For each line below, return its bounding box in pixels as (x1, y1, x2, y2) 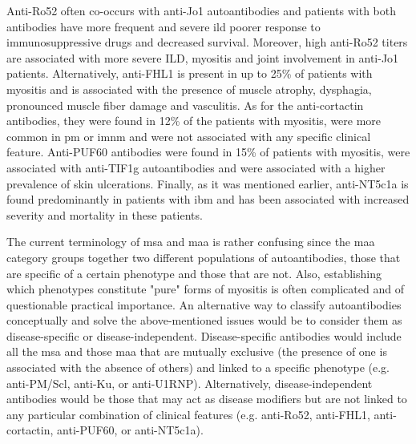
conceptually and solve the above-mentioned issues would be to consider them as (6, 312, 402, 329)
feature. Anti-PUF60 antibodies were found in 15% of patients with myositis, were (6, 143, 410, 160)
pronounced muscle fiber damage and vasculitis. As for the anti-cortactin (6, 96, 364, 113)
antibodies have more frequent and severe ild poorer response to (6, 18, 321, 34)
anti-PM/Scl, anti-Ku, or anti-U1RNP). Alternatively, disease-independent (6, 374, 373, 391)
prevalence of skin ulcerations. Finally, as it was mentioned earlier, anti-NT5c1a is (6, 175, 409, 192)
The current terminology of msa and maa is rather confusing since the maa (6, 233, 375, 250)
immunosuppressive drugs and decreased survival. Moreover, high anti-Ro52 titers (6, 34, 408, 50)
